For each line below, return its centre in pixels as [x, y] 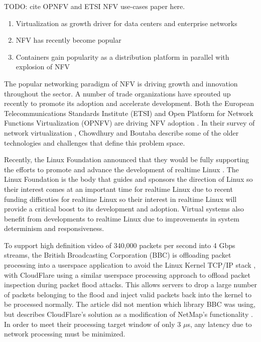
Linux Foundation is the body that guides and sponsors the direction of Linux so [128, 179]
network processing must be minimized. [65, 334]
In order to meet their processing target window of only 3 [93, 324]
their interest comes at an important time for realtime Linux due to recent [118, 189]
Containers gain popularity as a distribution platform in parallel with [122, 56]
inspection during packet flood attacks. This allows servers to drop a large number [130, 284]
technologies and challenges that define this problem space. [95, 142]
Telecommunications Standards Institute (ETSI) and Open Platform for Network [129, 113]
